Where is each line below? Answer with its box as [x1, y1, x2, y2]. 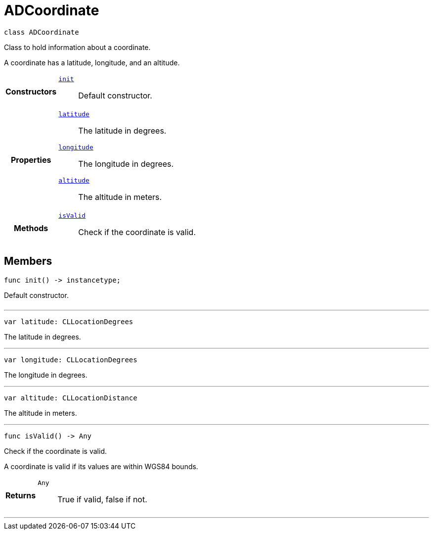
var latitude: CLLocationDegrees [4, 317, 133, 326]
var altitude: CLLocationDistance [4, 393, 137, 402]
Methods [14, 223, 48, 234]
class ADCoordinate [4, 28, 79, 36]
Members [4, 255, 52, 268]
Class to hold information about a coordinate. [4, 43, 151, 51]
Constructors [5, 87, 57, 97]
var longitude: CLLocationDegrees [4, 355, 137, 364]
